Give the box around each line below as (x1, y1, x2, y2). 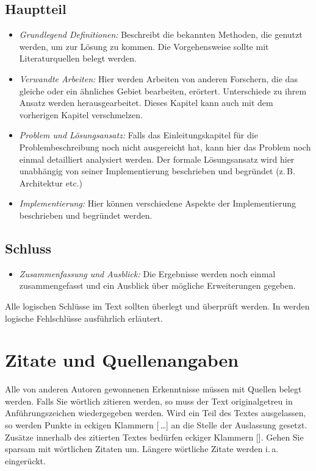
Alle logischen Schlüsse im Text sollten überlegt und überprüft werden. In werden (5, 299, 310, 312)
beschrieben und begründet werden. (19, 208, 153, 221)
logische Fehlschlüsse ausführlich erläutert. (5, 311, 163, 324)
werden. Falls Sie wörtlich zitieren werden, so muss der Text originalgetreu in (5, 394, 293, 407)
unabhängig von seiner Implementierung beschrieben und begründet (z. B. (19, 165, 295, 177)
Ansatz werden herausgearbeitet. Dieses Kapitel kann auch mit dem (19, 96, 273, 109)
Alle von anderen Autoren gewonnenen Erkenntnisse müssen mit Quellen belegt (5, 383, 302, 395)
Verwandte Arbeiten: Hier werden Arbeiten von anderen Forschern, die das (19, 72, 298, 85)
